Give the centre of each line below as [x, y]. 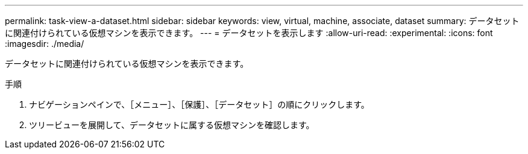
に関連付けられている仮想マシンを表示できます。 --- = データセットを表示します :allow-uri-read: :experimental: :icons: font [249, 33]
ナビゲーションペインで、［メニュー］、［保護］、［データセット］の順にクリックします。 [199, 104]
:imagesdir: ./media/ [45, 44]
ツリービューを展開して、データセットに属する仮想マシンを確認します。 [172, 125]
